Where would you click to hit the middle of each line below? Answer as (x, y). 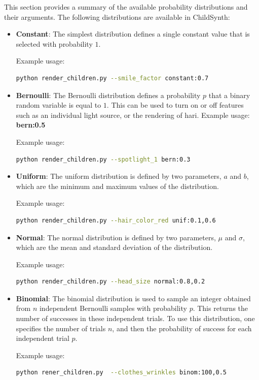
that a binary (229, 95)
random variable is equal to (59, 105)
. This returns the (220, 308)
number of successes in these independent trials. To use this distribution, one (135, 318)
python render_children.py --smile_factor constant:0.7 (112, 78)
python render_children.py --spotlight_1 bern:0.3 (103, 159)
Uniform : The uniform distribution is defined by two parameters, (119, 176)
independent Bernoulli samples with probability (113, 308)
